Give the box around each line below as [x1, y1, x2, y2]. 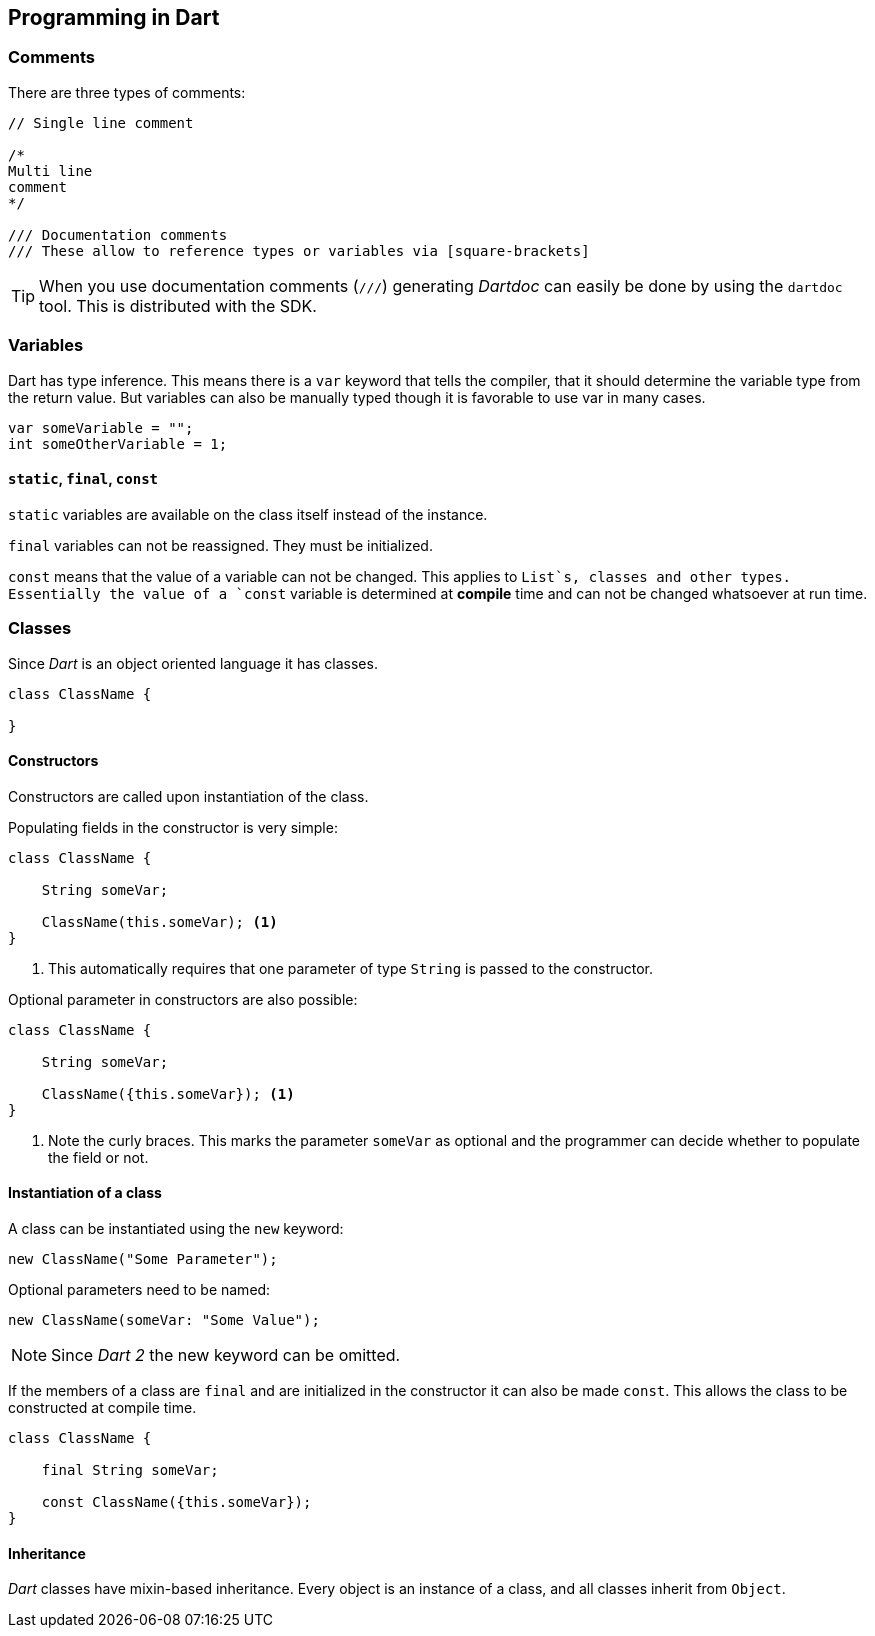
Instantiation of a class [8, 1184, 162, 1202]
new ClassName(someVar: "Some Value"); [8, 1311, 320, 1328]
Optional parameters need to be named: [8, 1280, 271, 1298]
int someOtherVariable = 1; [8, 435, 228, 452]
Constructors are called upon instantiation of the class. [8, 787, 369, 805]
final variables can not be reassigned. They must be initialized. [8, 536, 433, 554]
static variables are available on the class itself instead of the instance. [8, 505, 488, 523]
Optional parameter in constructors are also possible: [8, 990, 358, 1008]
